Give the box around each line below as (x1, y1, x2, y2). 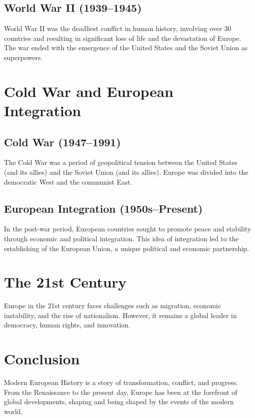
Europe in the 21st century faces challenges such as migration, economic (4, 300, 221, 311)
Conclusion (4, 349, 80, 369)
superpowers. (4, 52, 43, 62)
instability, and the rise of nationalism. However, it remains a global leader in (4, 310, 237, 320)
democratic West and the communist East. (4, 176, 133, 187)
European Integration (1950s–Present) (4, 200, 203, 216)
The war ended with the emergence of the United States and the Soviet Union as (4, 42, 248, 53)
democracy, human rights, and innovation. (4, 320, 131, 330)
